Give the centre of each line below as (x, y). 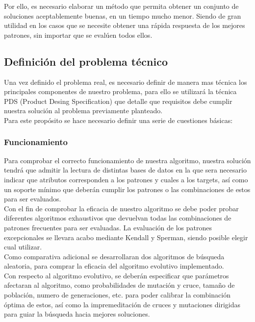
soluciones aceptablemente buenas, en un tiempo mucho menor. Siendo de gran (123, 15)
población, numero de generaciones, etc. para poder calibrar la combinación (117, 295)
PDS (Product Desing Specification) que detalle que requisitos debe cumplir (118, 101)
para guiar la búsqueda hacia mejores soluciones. (77, 314)
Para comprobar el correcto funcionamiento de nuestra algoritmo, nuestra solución (127, 160)
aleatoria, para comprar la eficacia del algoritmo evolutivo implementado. (114, 266)
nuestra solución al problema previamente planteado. (83, 111)
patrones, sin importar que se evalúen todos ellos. (78, 35)
